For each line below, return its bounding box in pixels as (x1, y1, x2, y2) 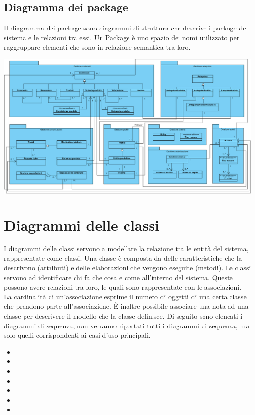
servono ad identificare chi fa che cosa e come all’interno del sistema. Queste (4, 272, 233, 282)
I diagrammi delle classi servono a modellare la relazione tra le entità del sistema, (4, 243, 249, 253)
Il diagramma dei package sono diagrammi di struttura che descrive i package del (4, 23, 248, 33)
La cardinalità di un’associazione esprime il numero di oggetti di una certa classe (4, 291, 247, 301)
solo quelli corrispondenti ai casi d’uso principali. (4, 330, 151, 340)
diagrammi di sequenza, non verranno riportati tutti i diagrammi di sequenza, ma (4, 320, 250, 330)
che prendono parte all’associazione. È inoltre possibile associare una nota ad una (4, 301, 249, 311)
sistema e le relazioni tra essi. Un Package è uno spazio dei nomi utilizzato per (4, 32, 240, 42)
